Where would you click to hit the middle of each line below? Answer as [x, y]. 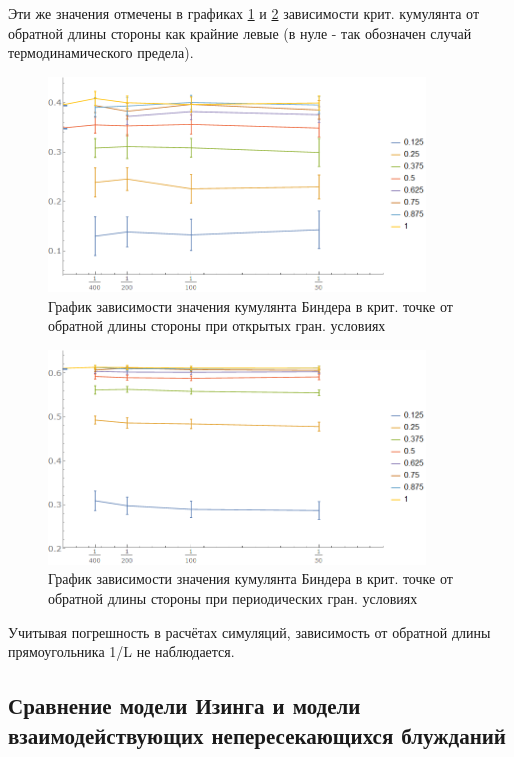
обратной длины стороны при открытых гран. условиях [217, 325]
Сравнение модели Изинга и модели [184, 705]
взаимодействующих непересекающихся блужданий [257, 734]
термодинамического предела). [101, 52]
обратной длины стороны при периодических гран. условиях [233, 598]
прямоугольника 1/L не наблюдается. [121, 651]
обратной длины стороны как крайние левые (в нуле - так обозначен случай [240, 32]
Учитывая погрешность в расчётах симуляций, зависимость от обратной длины [249, 631]
